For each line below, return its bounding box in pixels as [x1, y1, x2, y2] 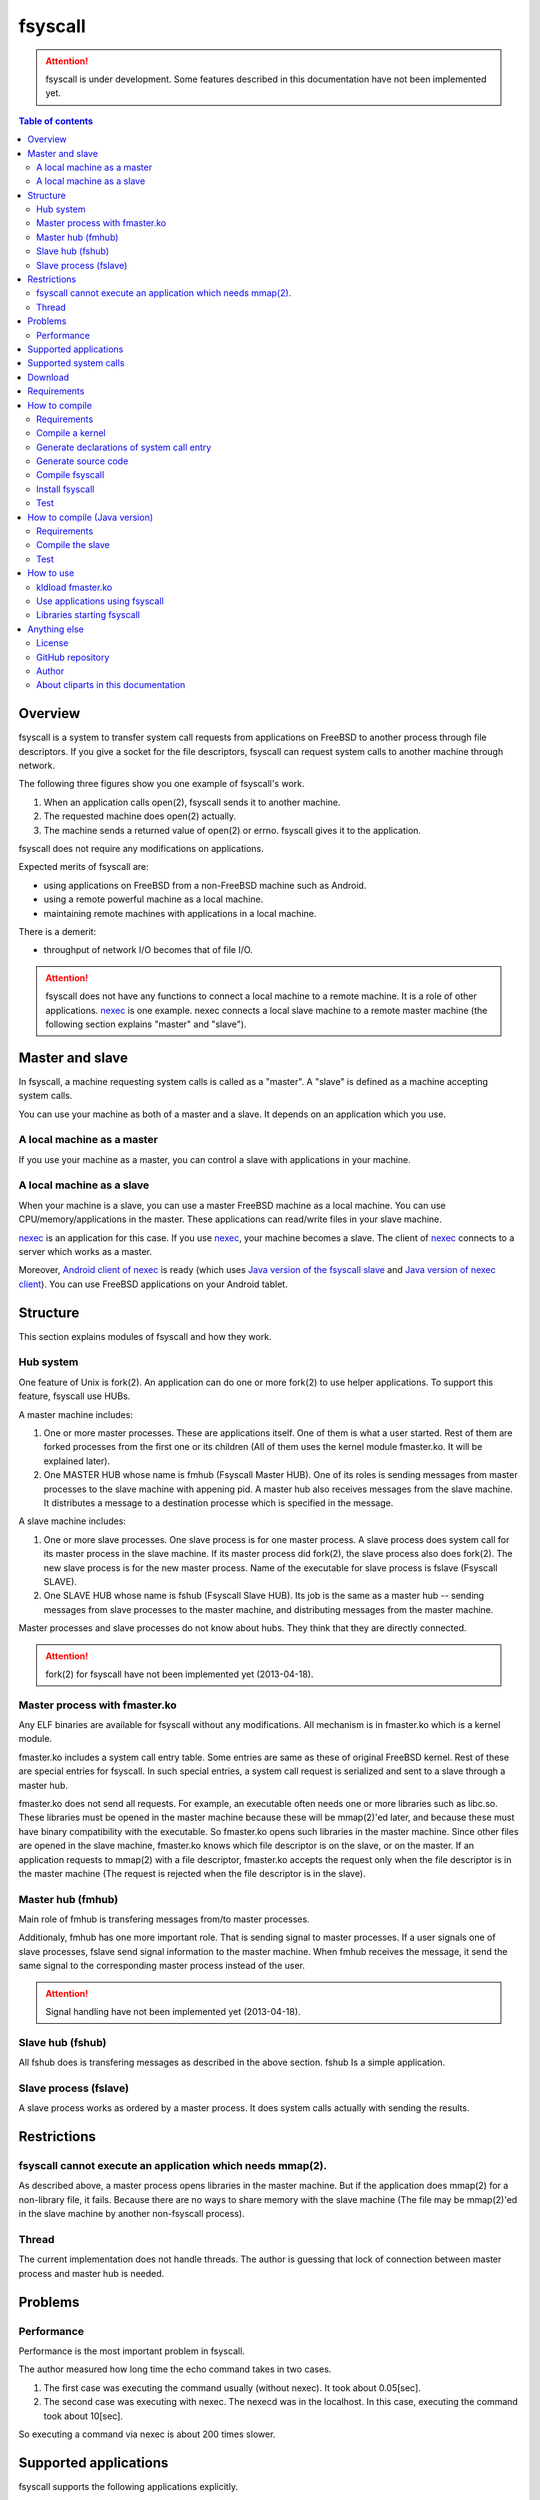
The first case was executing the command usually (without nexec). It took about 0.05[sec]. [43, 2381, 422, 2394]
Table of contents [18, 115, 94, 127]
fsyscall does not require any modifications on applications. [18, 842, 264, 854]
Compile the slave [36, 539, 110, 551]
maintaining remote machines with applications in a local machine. [43, 907, 317, 919]
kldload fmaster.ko [36, 581, 113, 593]
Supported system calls [27, 357, 125, 369]
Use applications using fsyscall [36, 595, 164, 607]
